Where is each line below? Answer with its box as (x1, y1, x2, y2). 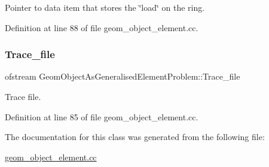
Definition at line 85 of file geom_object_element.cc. (5, 110, 198, 123)
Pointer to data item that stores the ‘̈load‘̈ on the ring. (5, 1, 205, 13)
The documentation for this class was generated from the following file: (5, 130, 265, 143)
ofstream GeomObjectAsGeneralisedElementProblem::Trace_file (5, 70, 240, 83)
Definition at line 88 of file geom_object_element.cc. (5, 21, 198, 34)
